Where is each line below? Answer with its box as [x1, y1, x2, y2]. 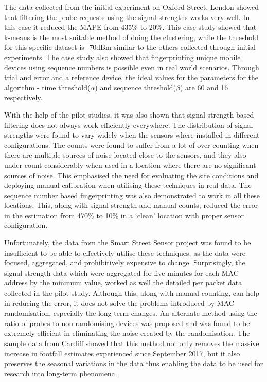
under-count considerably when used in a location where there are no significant [4, 159, 256, 170]
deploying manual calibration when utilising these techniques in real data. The [4, 180, 252, 190]
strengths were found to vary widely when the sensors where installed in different [4, 129, 260, 140]
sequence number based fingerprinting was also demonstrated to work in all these [4, 189, 260, 200]
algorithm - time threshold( [4, 82, 91, 92]
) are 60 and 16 [180, 82, 228, 92]
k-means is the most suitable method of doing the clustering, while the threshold [4, 31, 259, 42]
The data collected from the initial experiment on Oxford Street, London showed [4, 2, 259, 12]
